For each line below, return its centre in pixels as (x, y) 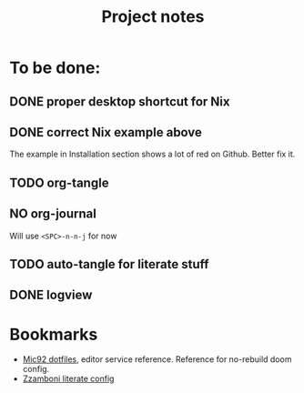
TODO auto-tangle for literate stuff (109, 264)
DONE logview (51, 295)
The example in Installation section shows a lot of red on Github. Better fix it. (152, 154)
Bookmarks (54, 334)
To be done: (55, 68)
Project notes (153, 17)
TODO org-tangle (59, 182)
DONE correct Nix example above (106, 132)
